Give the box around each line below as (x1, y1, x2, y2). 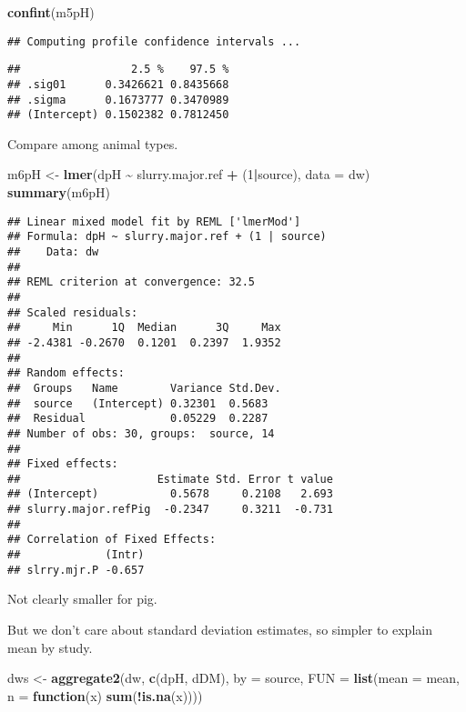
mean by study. (7, 637, 93, 657)
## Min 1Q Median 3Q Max (7, 321, 281, 335)
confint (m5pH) (7, 3, 95, 21)
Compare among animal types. (7, 134, 178, 153)
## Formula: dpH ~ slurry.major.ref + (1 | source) (7, 230, 327, 244)
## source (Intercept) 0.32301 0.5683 (7, 396, 268, 410)
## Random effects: (7, 366, 125, 380)
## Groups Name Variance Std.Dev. (7, 381, 281, 395)
